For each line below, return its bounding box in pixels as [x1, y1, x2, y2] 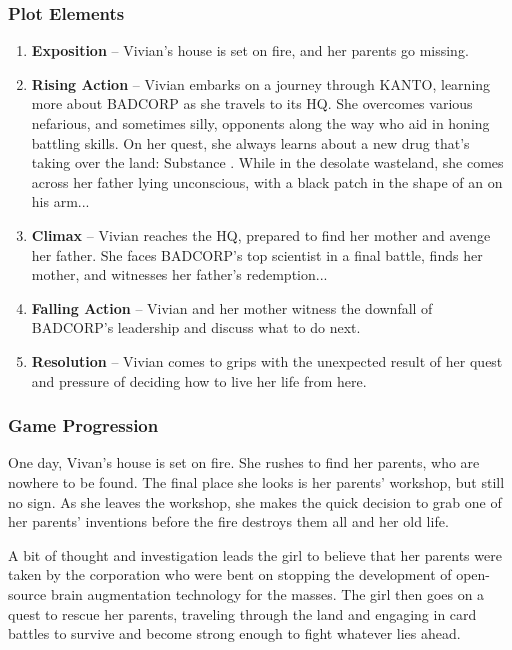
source [8, 583, 47, 604]
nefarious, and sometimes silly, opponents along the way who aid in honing [31, 113, 490, 133]
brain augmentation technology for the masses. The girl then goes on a [50, 583, 485, 604]
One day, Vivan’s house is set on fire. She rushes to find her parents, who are [8, 452, 480, 473]
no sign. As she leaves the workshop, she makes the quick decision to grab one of [8, 491, 502, 512]
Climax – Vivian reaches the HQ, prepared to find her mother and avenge [31, 224, 491, 245]
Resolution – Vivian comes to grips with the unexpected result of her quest [31, 350, 503, 371]
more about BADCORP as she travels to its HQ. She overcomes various [31, 93, 473, 114]
